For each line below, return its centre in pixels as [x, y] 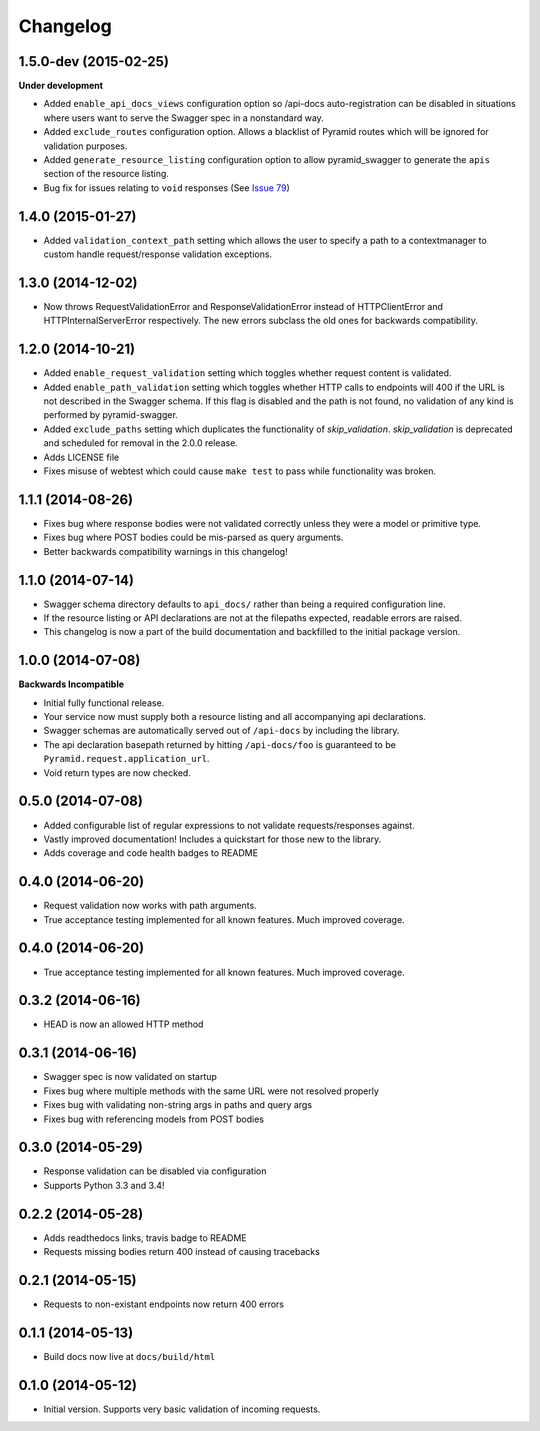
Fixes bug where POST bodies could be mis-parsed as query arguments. [193, 537]
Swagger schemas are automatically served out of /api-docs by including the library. [221, 731]
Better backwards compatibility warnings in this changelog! [166, 551]
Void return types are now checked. [117, 772]
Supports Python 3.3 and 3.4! [104, 1185]
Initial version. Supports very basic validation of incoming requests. [182, 1409]
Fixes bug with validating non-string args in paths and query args [178, 1105]
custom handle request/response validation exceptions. [158, 254]
